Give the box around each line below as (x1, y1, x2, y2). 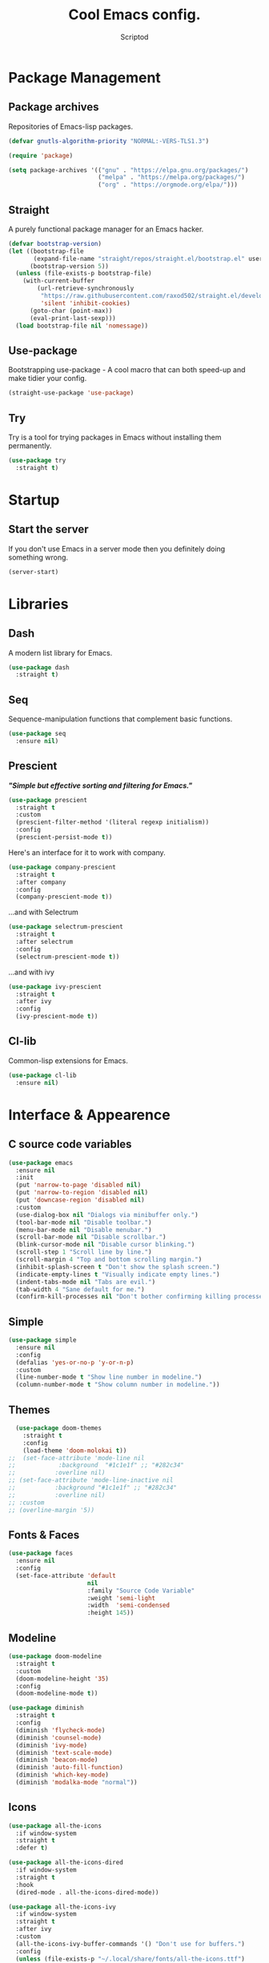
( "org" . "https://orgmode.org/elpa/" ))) (97, 181, 239, 189)
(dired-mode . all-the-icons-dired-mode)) (15, 1888, 159, 1897)
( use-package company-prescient (8, 863, 116, 871)
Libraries (8, 595, 69, 613)
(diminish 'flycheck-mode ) (15, 1726, 106, 1734)
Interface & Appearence (8, 1106, 171, 1124)
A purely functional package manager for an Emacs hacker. (8, 224, 204, 234)
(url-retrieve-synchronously (37, 284, 134, 293)
